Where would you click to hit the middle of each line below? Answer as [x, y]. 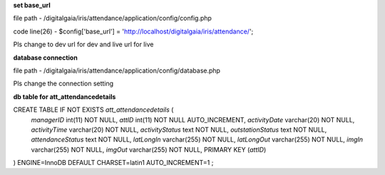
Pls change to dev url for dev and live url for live [83, 44]
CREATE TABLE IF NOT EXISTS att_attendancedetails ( [93, 110]
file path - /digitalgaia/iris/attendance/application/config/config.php [112, 18]
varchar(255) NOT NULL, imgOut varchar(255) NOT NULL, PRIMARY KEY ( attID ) [149, 149]
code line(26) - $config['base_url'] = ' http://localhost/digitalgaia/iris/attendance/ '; [133, 31]
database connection [45, 58]
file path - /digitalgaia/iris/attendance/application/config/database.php [117, 70]
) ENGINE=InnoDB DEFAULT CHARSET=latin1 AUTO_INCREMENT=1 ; [113, 163]
